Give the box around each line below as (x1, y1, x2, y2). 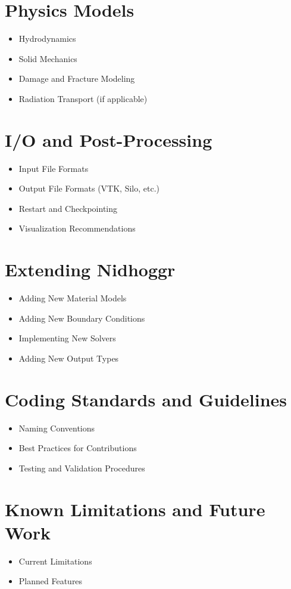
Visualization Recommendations (18, 222, 136, 235)
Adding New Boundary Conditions (18, 312, 145, 324)
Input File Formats (18, 162, 89, 174)
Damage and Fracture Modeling (18, 72, 135, 85)
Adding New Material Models (18, 292, 127, 304)
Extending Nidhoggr (5, 257, 176, 282)
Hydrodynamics (18, 32, 76, 45)
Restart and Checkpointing (18, 202, 118, 214)
